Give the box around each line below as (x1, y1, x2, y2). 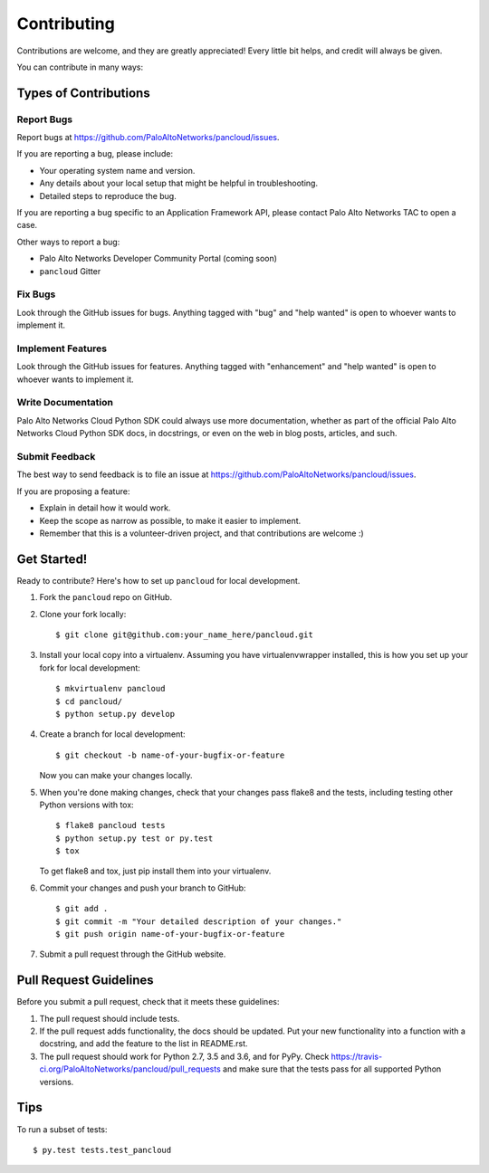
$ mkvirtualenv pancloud (55, 683, 166, 694)
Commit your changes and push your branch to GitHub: (39, 882, 246, 893)
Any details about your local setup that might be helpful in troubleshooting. (39, 177, 319, 189)
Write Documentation (16, 396, 113, 409)
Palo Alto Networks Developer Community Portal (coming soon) (39, 253, 278, 264)
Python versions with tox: (39, 799, 135, 810)
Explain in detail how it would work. (39, 502, 171, 513)
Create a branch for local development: (39, 729, 186, 739)
